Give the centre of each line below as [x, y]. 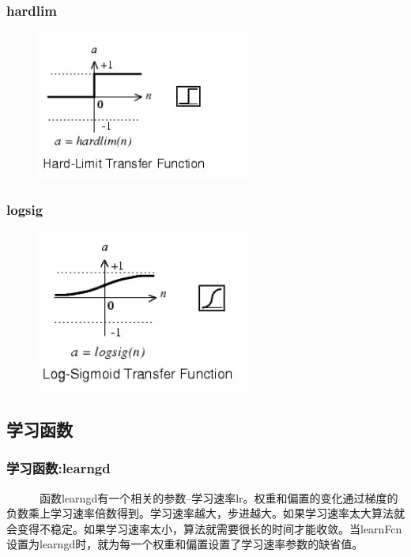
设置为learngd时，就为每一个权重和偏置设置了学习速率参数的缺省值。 [185, 544]
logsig [25, 210]
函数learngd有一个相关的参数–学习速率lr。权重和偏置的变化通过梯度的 [219, 497]
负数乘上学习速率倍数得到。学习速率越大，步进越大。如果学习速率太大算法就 [205, 513]
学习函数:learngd [58, 468]
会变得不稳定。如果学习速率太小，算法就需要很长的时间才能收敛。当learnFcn [204, 528]
